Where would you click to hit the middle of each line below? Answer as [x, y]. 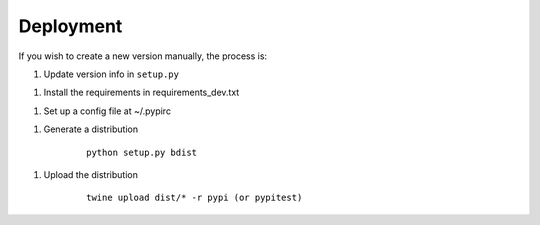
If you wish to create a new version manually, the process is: [143, 56]
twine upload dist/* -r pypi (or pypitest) [194, 198]
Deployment [70, 26]
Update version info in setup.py [111, 74]
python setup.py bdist [142, 152]
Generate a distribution [91, 129]
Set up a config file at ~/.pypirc [107, 111]
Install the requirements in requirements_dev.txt [141, 92]
